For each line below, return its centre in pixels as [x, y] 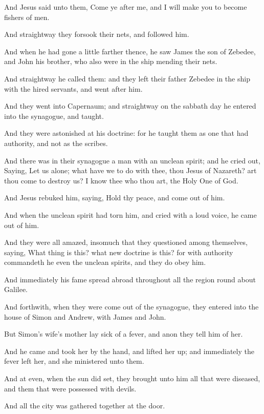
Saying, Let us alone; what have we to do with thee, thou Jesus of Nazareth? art [130, 170]
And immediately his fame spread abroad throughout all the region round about [130, 279]
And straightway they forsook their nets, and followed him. [97, 34]
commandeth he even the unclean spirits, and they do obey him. [105, 262]
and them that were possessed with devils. [70, 388]
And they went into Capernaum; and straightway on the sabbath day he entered [130, 106]
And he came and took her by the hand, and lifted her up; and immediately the [129, 351]
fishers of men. [27, 17]
